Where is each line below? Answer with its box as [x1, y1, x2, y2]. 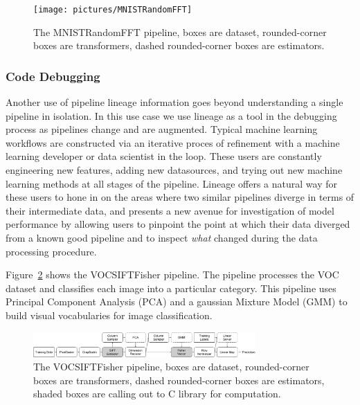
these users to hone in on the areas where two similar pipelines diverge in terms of [6, 190, 354, 204]
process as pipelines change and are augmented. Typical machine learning [6, 122, 318, 136]
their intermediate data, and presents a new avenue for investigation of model [6, 203, 334, 217]
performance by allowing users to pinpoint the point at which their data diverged [6, 217, 350, 231]
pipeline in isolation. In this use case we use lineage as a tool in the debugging [6, 108, 337, 123]
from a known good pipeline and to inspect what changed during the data [6, 231, 318, 244]
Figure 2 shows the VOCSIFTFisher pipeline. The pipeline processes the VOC [6, 267, 339, 282]
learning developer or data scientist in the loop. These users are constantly [6, 149, 322, 163]
